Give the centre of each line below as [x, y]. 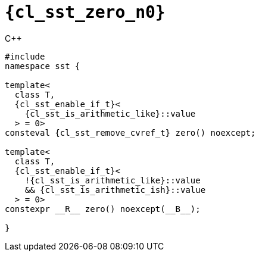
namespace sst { [43, 66]
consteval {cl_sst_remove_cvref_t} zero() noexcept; [130, 132]
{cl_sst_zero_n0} [85, 12]
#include [25, 56]
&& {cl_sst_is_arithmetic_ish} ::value [115, 190]
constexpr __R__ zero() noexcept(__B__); [103, 209]
